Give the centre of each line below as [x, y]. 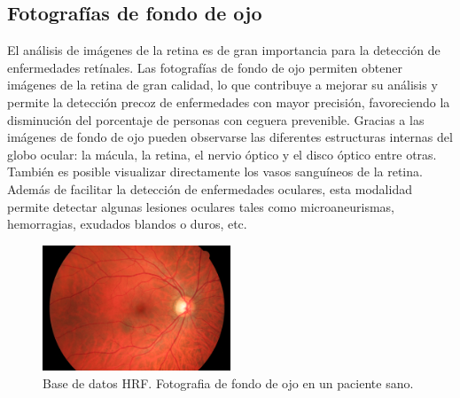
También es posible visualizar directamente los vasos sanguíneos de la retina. [215, 172]
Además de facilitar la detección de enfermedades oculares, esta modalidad [210, 188]
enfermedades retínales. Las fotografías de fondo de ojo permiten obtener [205, 67]
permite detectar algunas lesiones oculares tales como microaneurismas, [201, 206]
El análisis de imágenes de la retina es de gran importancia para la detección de [224, 50]
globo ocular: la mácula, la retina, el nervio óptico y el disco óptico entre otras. [222, 154]
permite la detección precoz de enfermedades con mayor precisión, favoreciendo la [229, 101]
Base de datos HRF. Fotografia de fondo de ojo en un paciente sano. [228, 382]
